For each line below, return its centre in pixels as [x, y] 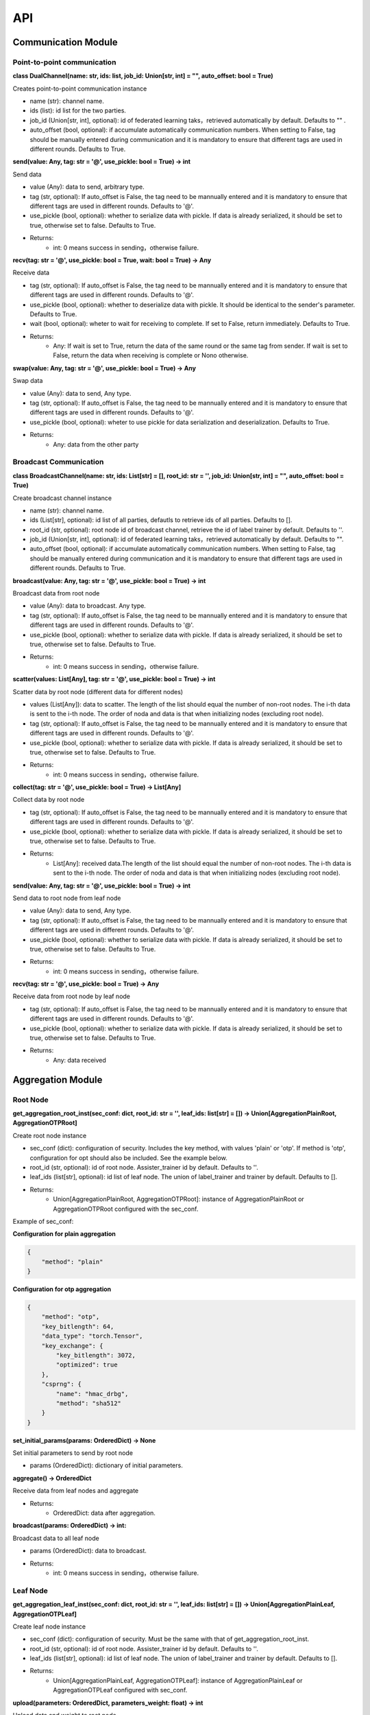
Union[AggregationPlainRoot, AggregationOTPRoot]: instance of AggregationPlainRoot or [178, 1199]
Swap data [28, 381]
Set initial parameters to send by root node [73, 1453]
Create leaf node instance [49, 1627]
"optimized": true [87, 1365]
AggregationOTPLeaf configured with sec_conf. [120, 1690]
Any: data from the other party [96, 444]
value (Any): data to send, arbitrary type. [87, 187]
